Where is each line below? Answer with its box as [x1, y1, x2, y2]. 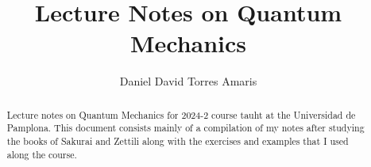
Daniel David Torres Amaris [119, 73, 257, 89]
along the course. [6, 147, 77, 161]
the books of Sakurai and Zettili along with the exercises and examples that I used [6, 135, 349, 148]
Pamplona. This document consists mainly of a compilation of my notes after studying [6, 121, 365, 135]
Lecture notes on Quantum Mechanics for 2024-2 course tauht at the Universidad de [6, 108, 356, 121]
